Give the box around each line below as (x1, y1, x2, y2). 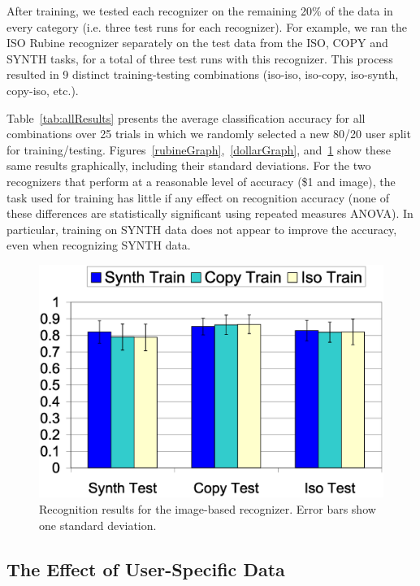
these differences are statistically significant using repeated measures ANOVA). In (6, 205, 414, 222)
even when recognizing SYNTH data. (6, 237, 191, 254)
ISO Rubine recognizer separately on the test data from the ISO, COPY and (6, 34, 388, 51)
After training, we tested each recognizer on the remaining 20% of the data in (6, 2, 393, 19)
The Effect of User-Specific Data (6, 556, 285, 581)
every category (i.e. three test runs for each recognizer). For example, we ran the (6, 18, 407, 35)
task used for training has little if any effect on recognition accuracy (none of (6, 189, 389, 206)
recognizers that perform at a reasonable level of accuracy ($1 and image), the (6, 172, 396, 189)
